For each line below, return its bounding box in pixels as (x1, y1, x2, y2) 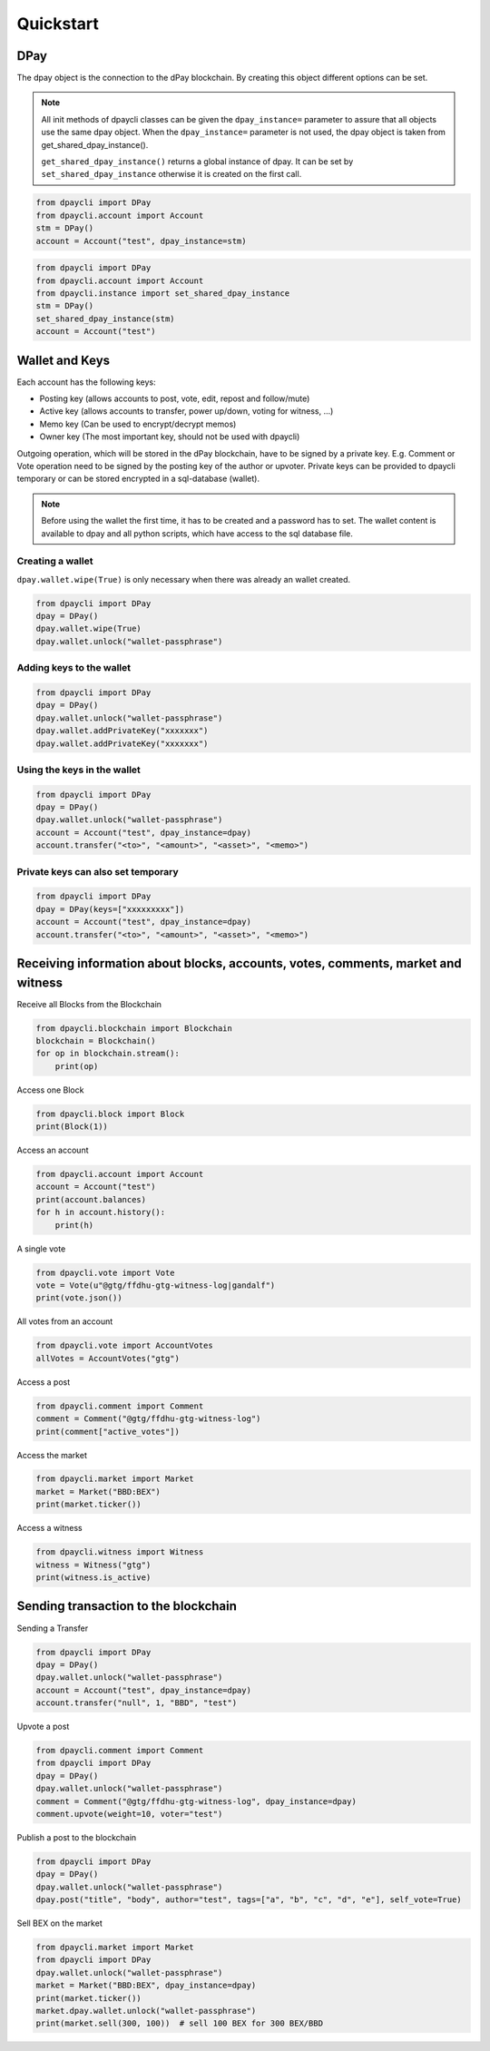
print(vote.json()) (35, 1293, 122, 1303)
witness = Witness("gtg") (35, 1559, 152, 1570)
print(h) (54, 1220, 94, 1230)
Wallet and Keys (16, 352, 111, 368)
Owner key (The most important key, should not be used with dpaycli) (39, 431, 300, 442)
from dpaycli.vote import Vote (35, 1267, 176, 1278)
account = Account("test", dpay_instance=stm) (35, 236, 247, 246)
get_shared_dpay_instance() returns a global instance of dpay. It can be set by (41, 156, 354, 167)
